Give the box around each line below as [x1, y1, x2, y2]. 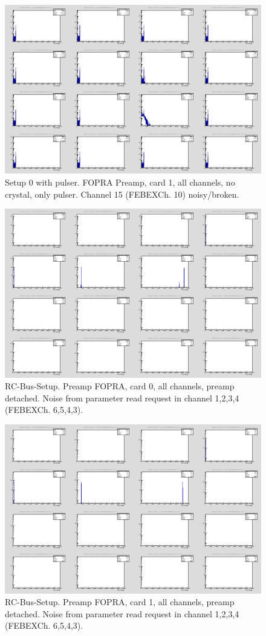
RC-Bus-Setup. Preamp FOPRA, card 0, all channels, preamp [5, 380, 235, 392]
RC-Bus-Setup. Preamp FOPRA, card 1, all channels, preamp [5, 595, 235, 608]
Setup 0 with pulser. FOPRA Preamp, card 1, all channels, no [5, 176, 235, 189]
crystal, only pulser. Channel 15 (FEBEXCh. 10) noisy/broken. [5, 187, 239, 200]
